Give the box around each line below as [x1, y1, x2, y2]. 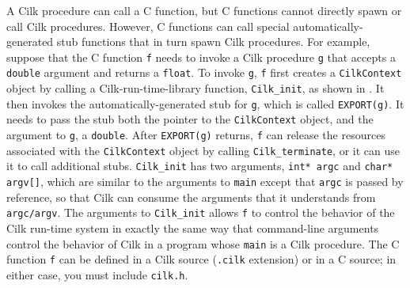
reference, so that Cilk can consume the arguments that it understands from [6, 188, 376, 205]
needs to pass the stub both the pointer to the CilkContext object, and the [6, 111, 374, 127]
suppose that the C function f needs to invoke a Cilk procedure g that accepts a [6, 48, 396, 65]
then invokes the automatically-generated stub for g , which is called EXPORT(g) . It [6, 95, 404, 112]
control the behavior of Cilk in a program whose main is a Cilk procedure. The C [6, 235, 400, 252]
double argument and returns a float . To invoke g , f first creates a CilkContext [6, 64, 402, 81]
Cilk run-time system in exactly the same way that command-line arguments [6, 219, 379, 236]
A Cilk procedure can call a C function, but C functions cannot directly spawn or [6, 2, 402, 18]
